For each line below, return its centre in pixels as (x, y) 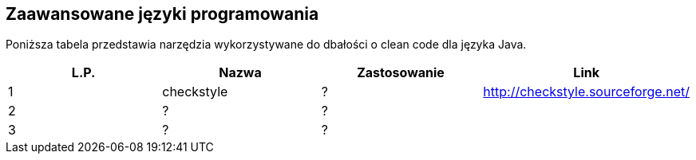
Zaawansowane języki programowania (162, 14)
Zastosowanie (401, 73)
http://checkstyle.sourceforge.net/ (586, 92)
